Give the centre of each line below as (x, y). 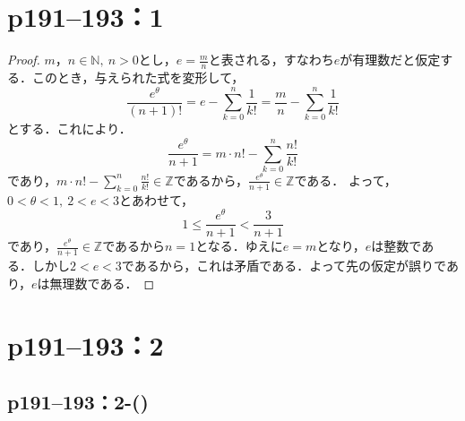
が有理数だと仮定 (390, 60)
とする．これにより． (69, 129)
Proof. (24, 60)
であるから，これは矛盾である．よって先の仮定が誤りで (284, 266)
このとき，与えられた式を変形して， (138, 77)
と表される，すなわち (271, 60)
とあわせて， (157, 199)
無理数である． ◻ (102, 283)
